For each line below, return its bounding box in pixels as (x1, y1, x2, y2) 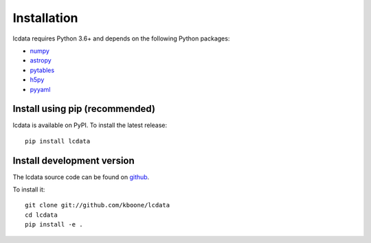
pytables (30, 66, 55, 74)
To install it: (12, 185, 45, 194)
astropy (30, 56, 52, 65)
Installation (12, 10, 78, 25)
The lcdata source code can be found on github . (12, 172, 150, 181)
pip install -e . (25, 220, 83, 229)
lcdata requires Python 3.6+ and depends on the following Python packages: (12, 34, 230, 43)
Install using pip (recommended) (12, 103, 156, 115)
